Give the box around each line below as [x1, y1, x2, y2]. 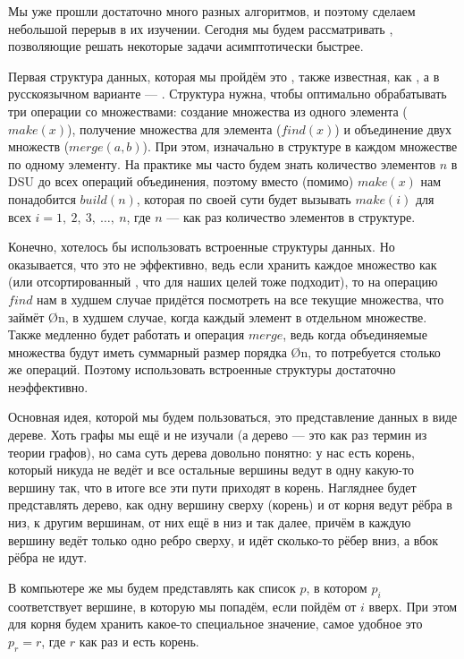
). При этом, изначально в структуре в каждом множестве [142, 137, 458, 156]
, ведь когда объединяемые [283, 325, 427, 344]
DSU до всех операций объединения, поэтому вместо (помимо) [8, 172, 354, 191]
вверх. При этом [368, 596, 458, 615]
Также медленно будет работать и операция [8, 325, 245, 344]
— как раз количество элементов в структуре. [166, 207, 416, 226]
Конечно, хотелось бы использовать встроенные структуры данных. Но [8, 237, 395, 256]
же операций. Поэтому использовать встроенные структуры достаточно [8, 360, 396, 379]
